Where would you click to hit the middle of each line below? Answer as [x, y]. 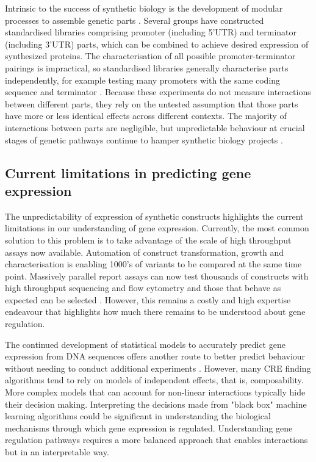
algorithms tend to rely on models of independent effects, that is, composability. [154, 380]
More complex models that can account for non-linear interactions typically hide [155, 392]
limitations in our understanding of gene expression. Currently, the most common [157, 228]
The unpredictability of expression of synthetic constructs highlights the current [154, 216]
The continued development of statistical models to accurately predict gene [145, 344]
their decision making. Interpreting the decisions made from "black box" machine [156, 404]
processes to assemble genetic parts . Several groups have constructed [135, 20]
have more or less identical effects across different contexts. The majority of [146, 116]
